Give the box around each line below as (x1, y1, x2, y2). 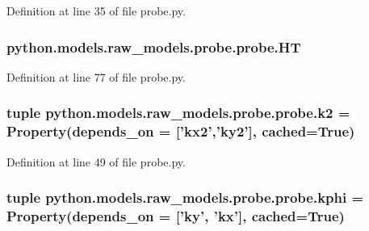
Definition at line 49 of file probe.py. (6, 153, 186, 170)
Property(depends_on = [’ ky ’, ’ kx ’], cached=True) (6, 205, 345, 225)
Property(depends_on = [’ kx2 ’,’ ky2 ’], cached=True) (6, 121, 355, 141)
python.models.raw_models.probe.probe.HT (6, 36, 301, 57)
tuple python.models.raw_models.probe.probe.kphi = (6, 187, 364, 208)
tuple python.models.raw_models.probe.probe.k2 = (6, 103, 350, 123)
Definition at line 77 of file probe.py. (6, 68, 186, 85)
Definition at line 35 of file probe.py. (6, 2, 186, 19)
